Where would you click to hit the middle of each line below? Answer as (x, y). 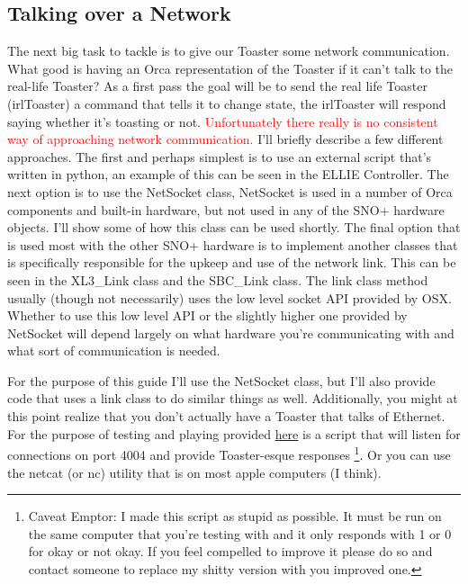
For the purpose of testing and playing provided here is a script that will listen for (234, 433)
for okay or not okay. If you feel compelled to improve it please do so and (230, 551)
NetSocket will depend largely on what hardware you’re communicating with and (231, 332)
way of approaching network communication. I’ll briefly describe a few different (225, 139)
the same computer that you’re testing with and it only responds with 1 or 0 (240, 533)
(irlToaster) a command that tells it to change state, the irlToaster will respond (227, 103)
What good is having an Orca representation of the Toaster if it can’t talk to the (230, 68)
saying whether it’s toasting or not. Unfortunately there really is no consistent (223, 121)
